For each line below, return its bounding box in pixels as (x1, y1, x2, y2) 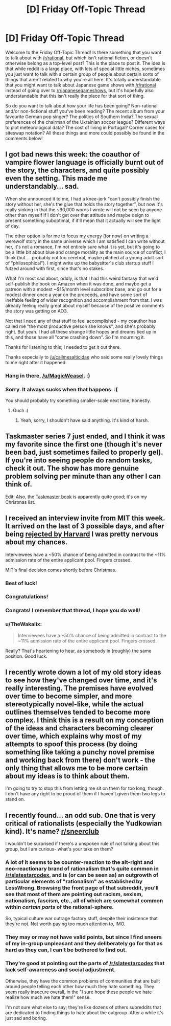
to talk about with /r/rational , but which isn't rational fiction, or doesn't (5, 55, 152, 61)
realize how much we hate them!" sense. (5, 994, 91, 1000)
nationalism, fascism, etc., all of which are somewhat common (5, 897, 163, 904)
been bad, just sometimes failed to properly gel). (5, 448, 163, 457)
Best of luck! (5, 579, 37, 587)
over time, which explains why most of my (5, 732, 142, 741)
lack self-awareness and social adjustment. (5, 966, 116, 973)
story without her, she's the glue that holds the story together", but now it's (5, 201, 163, 207)
